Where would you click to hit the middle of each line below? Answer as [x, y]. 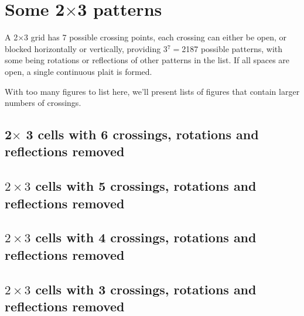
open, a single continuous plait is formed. [78, 71]
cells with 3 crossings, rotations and [146, 289]
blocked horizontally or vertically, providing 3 [86, 48]
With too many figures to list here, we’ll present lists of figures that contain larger [152, 91]
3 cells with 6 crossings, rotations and [142, 134]
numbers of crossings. [43, 103]
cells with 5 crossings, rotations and [146, 186]
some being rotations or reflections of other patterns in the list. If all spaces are [147, 60]
